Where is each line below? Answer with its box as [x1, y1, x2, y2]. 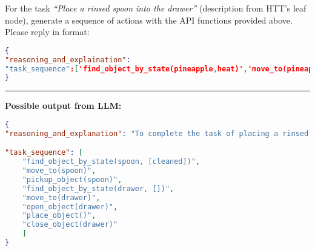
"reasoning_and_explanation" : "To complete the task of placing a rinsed [5, 129, 309, 138]
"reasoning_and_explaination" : [5, 55, 131, 64]
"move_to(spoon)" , [22, 166, 96, 175]
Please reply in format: [5, 25, 90, 38]
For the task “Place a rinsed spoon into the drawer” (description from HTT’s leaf [5, 2, 307, 14]
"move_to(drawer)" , [22, 193, 101, 202]
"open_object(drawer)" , [22, 202, 118, 211]
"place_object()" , [22, 211, 96, 220]
